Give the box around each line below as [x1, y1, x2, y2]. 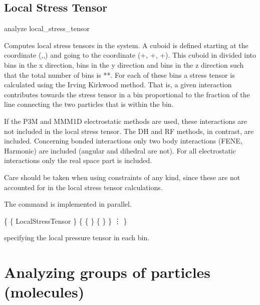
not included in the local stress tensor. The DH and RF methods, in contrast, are [4, 125, 254, 136]
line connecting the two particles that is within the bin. [4, 99, 174, 109]
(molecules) [4, 281, 85, 302]
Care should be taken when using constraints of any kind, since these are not [4, 172, 240, 182]
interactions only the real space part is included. [4, 155, 152, 166]
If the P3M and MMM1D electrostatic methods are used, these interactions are [4, 115, 247, 126]
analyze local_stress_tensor [4, 23, 90, 34]
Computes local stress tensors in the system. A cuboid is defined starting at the [4, 40, 248, 50]
